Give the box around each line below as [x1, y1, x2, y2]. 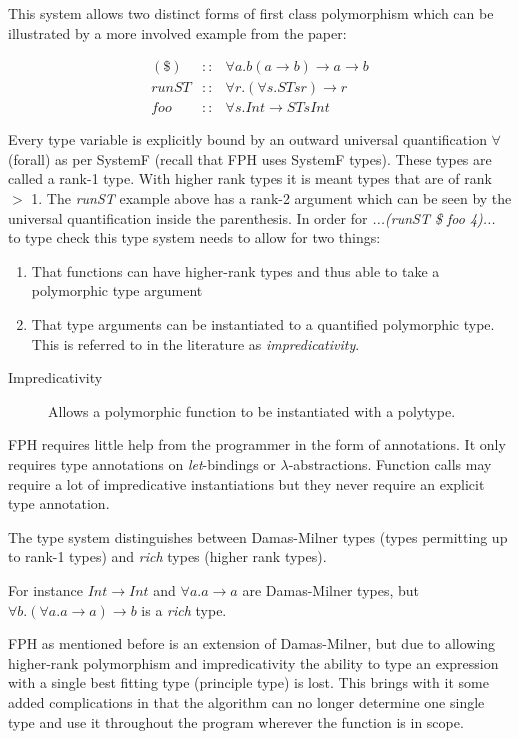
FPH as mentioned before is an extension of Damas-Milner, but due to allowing [8, 633, 496, 654]
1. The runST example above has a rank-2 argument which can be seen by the [31, 188, 512, 209]
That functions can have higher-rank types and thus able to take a [31, 260, 440, 281]
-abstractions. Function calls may [288, 454, 492, 474]
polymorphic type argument [31, 280, 203, 301]
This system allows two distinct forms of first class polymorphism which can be [8, 3, 494, 23]
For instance [8, 579, 83, 600]
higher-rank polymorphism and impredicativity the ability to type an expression [8, 652, 499, 673]
